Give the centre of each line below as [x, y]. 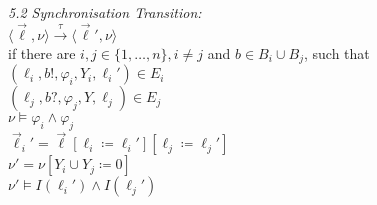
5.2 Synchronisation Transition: [105, 12]
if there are [42, 52]
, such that [336, 52]
